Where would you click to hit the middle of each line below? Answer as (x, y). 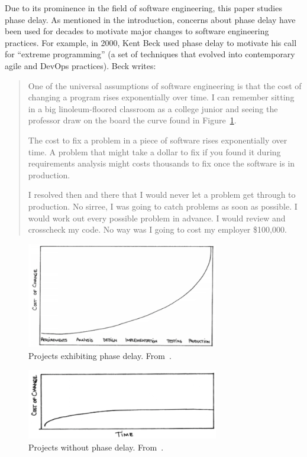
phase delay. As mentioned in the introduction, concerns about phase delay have (150, 19)
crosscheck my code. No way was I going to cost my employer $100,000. (157, 229)
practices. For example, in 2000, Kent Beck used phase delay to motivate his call (151, 42)
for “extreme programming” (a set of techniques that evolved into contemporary (150, 54)
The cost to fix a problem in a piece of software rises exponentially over (158, 140)
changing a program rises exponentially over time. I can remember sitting (161, 97)
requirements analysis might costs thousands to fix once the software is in (161, 163)
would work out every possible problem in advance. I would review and (157, 218)
